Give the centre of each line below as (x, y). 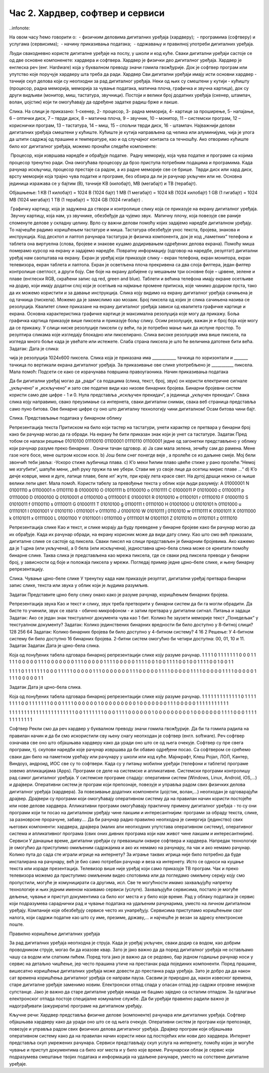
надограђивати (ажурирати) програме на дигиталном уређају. (76, 1006)
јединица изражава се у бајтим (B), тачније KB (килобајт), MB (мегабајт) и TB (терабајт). (103, 183)
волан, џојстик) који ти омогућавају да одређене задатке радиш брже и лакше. (94, 102)
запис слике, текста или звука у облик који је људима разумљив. (79, 585)
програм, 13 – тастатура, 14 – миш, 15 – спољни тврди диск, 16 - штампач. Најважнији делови (135, 125)
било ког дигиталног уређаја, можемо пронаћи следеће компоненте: (83, 146)
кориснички (22, 125)
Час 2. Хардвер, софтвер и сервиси (87, 13)
